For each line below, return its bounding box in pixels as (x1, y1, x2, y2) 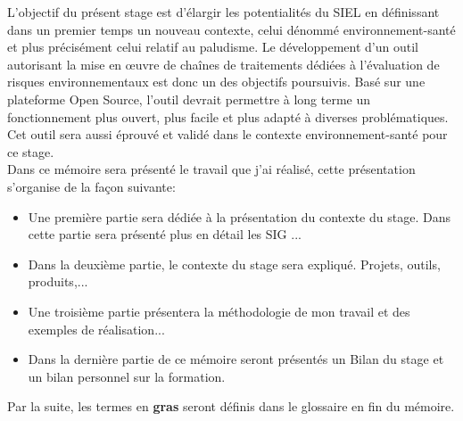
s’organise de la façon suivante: (7, 177, 176, 195)
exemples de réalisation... (28, 319, 165, 338)
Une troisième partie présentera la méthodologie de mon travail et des (28, 301, 410, 320)
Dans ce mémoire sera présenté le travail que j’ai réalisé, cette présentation (7, 160, 416, 178)
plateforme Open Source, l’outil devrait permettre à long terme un (7, 89, 371, 108)
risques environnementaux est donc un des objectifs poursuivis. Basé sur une (7, 72, 426, 91)
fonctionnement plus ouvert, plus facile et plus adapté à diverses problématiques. (7, 107, 449, 126)
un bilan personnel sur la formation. (28, 367, 226, 385)
